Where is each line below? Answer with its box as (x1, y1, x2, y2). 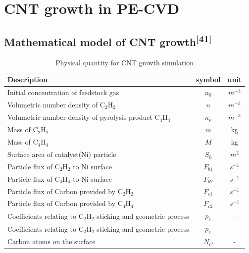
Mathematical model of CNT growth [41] (4, 32, 212, 49)
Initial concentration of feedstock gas (7, 87, 119, 98)
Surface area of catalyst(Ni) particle (7, 149, 116, 159)
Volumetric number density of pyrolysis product (7, 112, 152, 122)
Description (7, 74, 48, 85)
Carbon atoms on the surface (7, 236, 96, 247)
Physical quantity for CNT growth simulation (55, 57, 194, 67)
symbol (196, 74, 221, 85)
